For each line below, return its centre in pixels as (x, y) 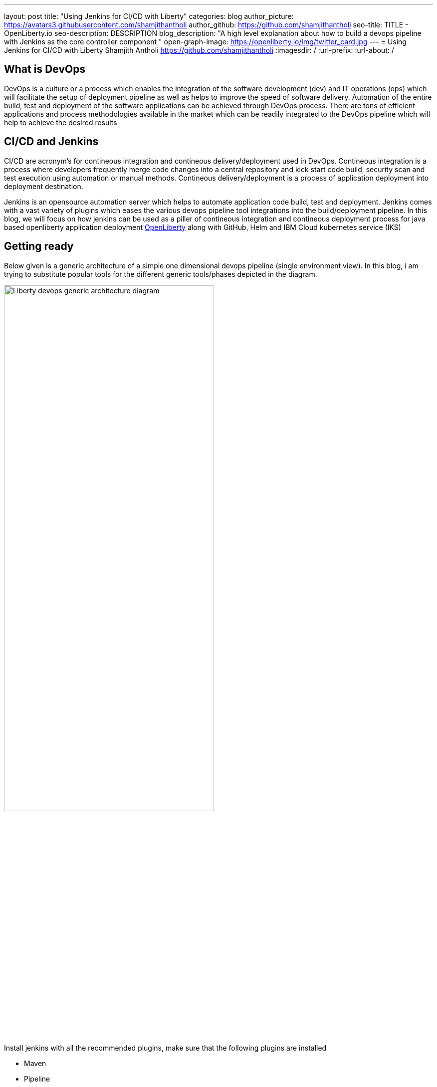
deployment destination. (44, 186)
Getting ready (39, 246)
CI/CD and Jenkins (51, 142)
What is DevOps (45, 69)
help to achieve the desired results (61, 122)
